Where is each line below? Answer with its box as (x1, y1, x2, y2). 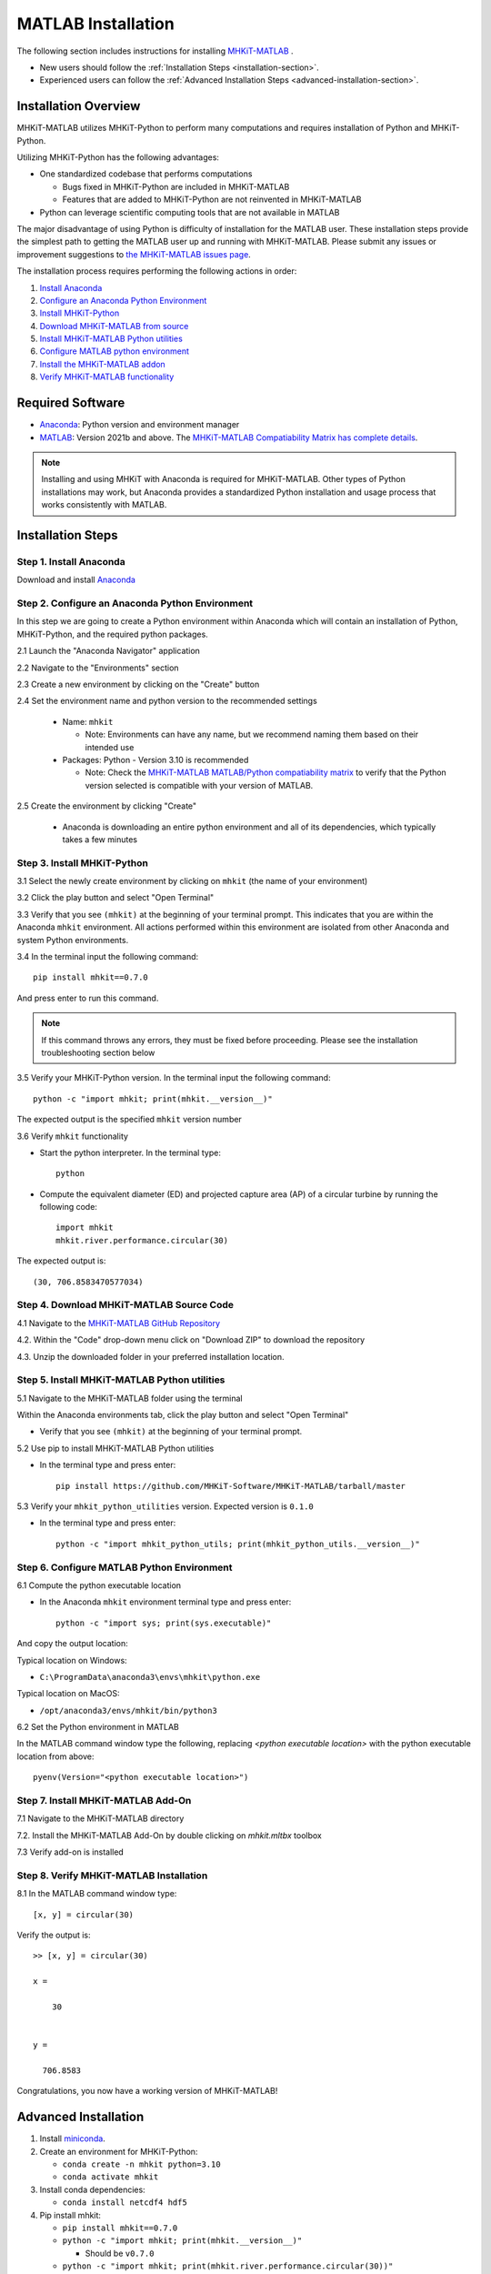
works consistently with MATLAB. (41, 499, 167, 510)
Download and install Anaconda (16, 574, 136, 586)
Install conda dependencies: (39, 2184, 145, 2195)
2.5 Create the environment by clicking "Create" (16, 800, 197, 811)
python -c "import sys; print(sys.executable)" (55, 1617, 272, 1628)
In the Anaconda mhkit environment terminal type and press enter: (39, 1596, 292, 1607)
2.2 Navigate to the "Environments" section (16, 662, 179, 673)
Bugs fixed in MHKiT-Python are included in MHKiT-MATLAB (62, 181, 290, 192)
